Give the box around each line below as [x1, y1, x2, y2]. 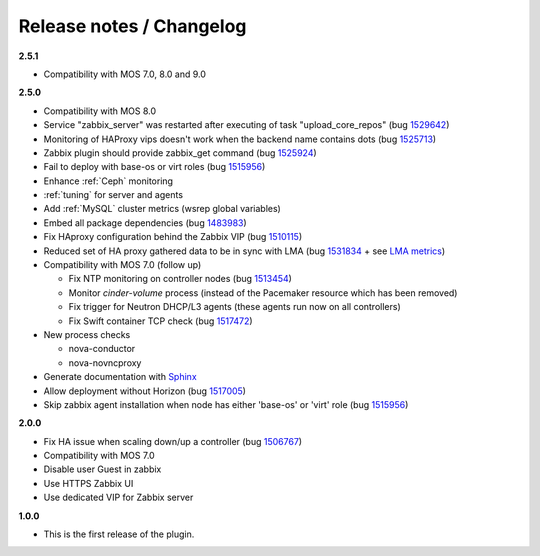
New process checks [43, 328, 131, 340]
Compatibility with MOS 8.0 [43, 105, 157, 117]
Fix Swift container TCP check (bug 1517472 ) [68, 315, 254, 327]
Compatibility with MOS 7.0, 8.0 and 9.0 [43, 68, 207, 80]
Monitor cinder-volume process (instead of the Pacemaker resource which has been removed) [68, 286, 458, 299]
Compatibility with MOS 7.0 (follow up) [43, 259, 202, 271]
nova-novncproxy [68, 356, 142, 369]
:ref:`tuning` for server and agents [43, 189, 184, 201]
